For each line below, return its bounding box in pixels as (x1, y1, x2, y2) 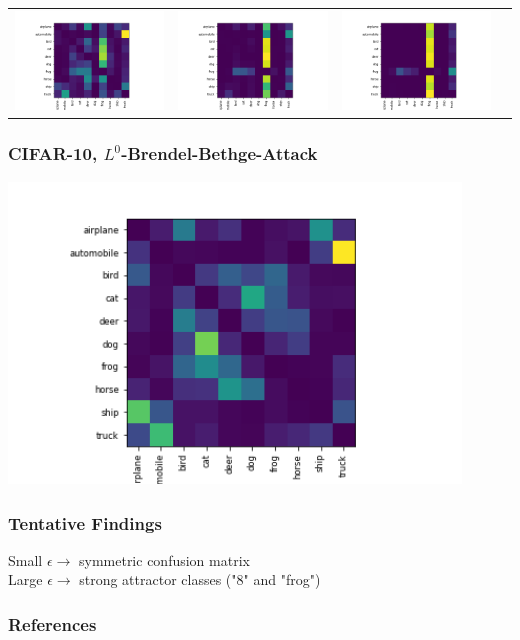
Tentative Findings (8, 510, 162, 535)
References (8, 611, 97, 636)
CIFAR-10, (8, 141, 98, 166)
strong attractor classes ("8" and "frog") (79, 569, 321, 590)
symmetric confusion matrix (78, 549, 250, 570)
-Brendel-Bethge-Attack (121, 141, 318, 166)
